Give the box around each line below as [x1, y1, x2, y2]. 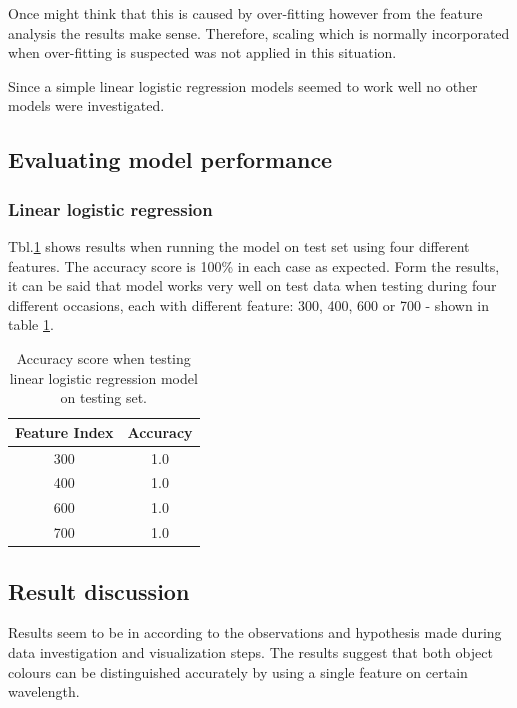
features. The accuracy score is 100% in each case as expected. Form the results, [8, 255, 500, 276]
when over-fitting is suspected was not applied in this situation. [8, 42, 397, 63]
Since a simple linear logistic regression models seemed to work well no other [8, 75, 478, 96]
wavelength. [8, 681, 80, 702]
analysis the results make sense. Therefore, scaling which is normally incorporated [8, 22, 510, 43]
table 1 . [8, 314, 54, 335]
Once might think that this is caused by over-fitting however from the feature [8, 3, 483, 23]
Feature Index [15, 421, 114, 442]
